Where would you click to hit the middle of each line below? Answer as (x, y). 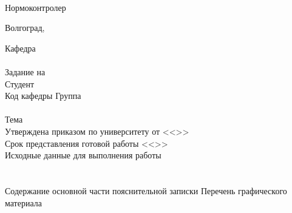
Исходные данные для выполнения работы (83, 155)
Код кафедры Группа (43, 96)
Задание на (25, 71)
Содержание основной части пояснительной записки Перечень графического (146, 190)
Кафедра (20, 48)
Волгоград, (25, 28)
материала (23, 202)
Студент (20, 83)
